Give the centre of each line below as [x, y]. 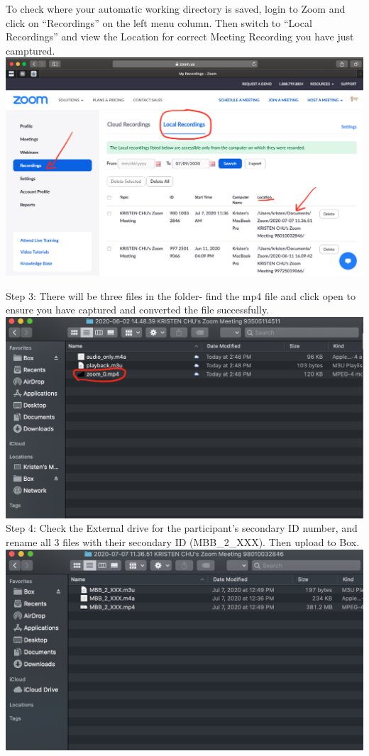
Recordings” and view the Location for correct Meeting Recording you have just [180, 37]
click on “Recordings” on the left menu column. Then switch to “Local [159, 22]
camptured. [31, 50]
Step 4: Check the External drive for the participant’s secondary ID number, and [182, 528]
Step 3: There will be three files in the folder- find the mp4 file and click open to [181, 295]
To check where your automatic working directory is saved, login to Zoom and [176, 9]
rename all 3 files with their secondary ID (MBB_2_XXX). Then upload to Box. [183, 541]
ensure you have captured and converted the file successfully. [138, 310]
